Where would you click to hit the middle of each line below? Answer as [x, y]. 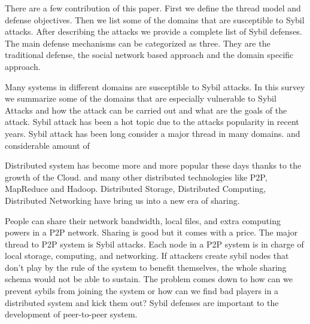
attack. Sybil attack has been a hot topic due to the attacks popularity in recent [152, 122]
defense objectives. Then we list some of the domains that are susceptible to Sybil [155, 19]
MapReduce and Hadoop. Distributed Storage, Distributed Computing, [136, 189]
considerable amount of [47, 145]
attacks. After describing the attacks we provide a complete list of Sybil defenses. [154, 31]
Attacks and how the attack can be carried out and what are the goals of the [146, 110]
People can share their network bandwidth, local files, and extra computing [143, 220]
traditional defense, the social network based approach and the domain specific [149, 55]
